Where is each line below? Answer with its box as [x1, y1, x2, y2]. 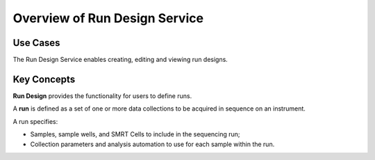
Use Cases [12, 37, 60, 49]
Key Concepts [12, 73, 76, 85]
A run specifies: [12, 117, 58, 125]
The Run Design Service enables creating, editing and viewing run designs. [12, 56, 228, 64]
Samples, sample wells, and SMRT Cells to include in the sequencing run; [30, 130, 240, 138]
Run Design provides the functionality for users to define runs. [12, 91, 192, 100]
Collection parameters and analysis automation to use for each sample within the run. [30, 140, 275, 148]
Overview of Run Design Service [12, 10, 204, 26]
